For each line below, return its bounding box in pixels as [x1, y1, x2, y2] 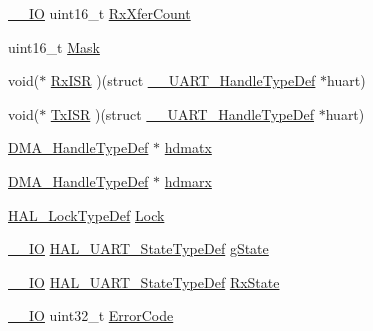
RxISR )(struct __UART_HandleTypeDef [50, 70, 316, 91]
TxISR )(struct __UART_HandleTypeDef [50, 103, 315, 124]
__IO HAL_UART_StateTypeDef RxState [8, 271, 280, 292]
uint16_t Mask [8, 36, 100, 57]
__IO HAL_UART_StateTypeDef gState [8, 238, 269, 259]
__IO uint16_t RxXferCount [8, 3, 191, 23]
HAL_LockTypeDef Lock [8, 204, 165, 225]
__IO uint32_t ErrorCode [8, 305, 174, 326]
